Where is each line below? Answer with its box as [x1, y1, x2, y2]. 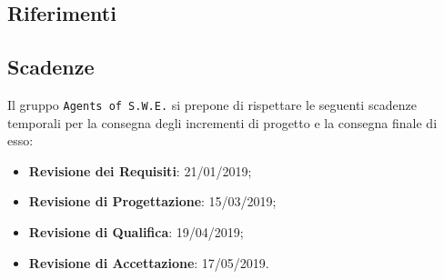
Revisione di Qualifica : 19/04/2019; [28, 223, 244, 242]
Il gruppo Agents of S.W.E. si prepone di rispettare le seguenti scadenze [7, 95, 417, 114]
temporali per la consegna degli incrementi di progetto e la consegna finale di [7, 113, 438, 132]
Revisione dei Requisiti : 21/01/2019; [28, 161, 252, 180]
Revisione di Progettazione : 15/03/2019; [28, 192, 277, 211]
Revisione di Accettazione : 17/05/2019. [28, 253, 269, 272]
